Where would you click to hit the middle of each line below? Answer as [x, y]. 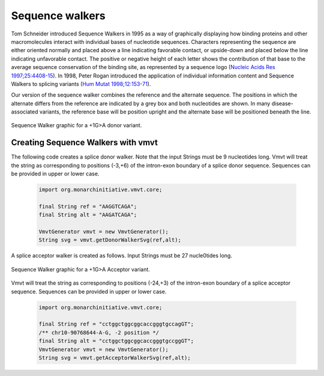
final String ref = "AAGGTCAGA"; [88, 206]
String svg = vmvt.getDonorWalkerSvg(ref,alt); [110, 240]
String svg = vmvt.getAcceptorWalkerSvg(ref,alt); [115, 358]
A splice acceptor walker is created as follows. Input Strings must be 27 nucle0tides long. [121, 256]
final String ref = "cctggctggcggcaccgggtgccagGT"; [116, 324]
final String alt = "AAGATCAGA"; [88, 215]
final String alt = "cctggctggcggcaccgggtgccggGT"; [116, 341]
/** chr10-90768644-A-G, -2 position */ [99, 332]
